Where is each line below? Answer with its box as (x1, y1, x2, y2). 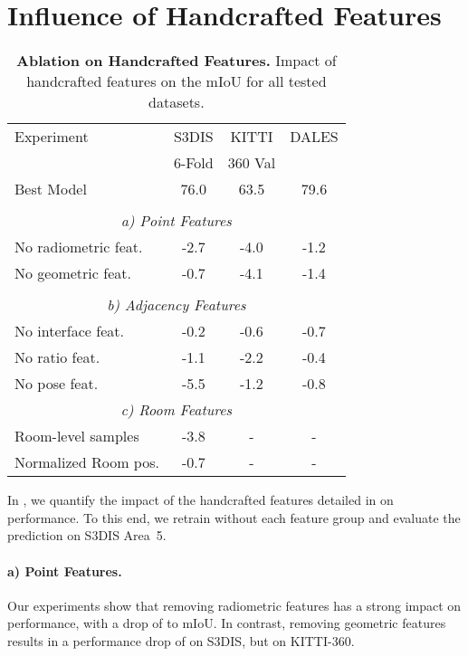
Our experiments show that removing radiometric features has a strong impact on (7, 595, 462, 614)
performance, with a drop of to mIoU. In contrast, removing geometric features (7, 613, 446, 632)
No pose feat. (14, 373, 99, 395)
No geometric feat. (14, 262, 131, 284)
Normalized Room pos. (14, 452, 159, 473)
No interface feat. (14, 320, 124, 342)
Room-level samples (14, 425, 139, 447)
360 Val (227, 152, 276, 174)
